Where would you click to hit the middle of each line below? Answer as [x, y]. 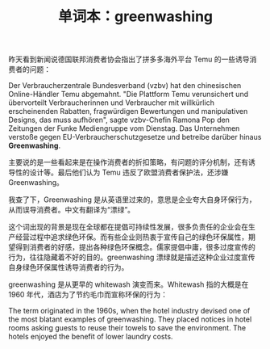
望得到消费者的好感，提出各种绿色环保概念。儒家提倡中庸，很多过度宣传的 [132, 247]
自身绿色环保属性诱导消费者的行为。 [69, 267]
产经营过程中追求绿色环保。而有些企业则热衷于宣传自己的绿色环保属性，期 [132, 237]
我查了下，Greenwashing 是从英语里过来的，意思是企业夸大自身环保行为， [132, 200]
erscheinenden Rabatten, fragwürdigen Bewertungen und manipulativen [128, 111]
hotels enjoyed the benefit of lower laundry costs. [91, 337]
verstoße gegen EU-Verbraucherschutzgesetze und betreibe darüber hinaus [135, 137]
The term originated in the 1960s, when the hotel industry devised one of [129, 311]
